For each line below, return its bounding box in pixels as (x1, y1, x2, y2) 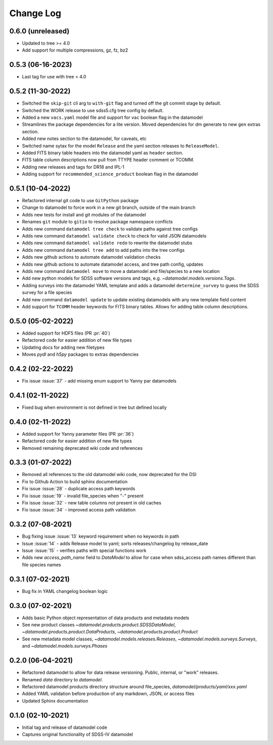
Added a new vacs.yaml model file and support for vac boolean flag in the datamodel (22, 114, 203, 121)
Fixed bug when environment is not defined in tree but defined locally (22, 404, 167, 410)
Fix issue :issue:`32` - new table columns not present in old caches (22, 499, 162, 505)
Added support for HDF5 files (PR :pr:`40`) (22, 330, 111, 336)
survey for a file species (22, 290, 72, 296)
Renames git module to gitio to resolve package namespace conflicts (22, 219, 173, 225)
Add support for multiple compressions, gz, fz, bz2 (22, 47, 128, 53)
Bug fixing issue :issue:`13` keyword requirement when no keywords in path (22, 533, 179, 539)
